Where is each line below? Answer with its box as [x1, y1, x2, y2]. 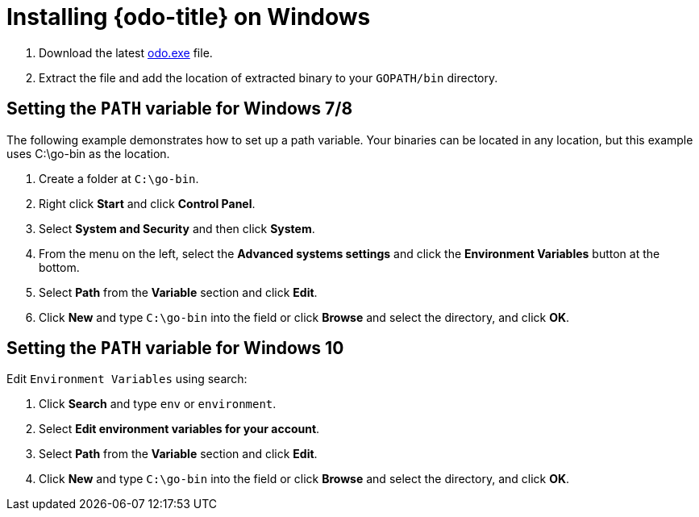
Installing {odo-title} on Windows [6, 3, 371, 31]
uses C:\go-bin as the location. [6, 146, 170, 161]
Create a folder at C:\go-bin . [39, 171, 199, 186]
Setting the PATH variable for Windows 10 [6, 338, 344, 359]
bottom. [39, 260, 80, 274]
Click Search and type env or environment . [39, 397, 277, 411]
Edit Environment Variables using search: [6, 372, 248, 386]
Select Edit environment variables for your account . [39, 422, 320, 436]
